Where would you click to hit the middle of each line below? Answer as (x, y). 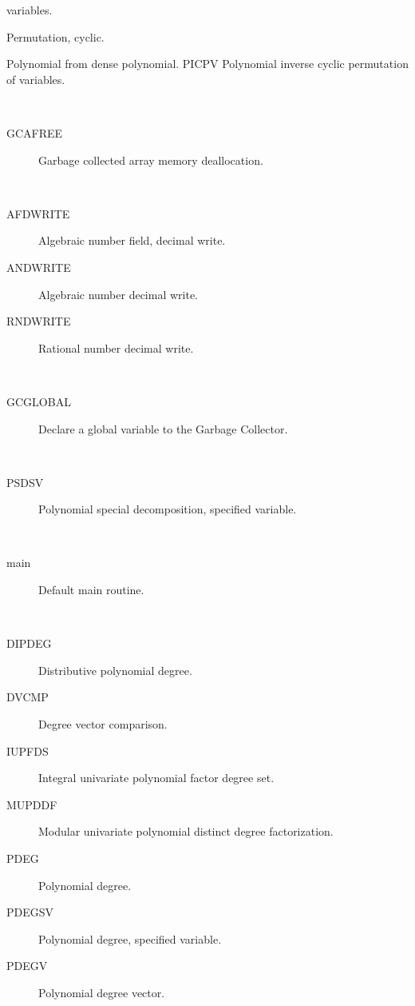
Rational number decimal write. (116, 347)
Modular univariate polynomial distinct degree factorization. (186, 831)
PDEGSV (30, 912)
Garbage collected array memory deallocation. (151, 160)
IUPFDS (28, 751)
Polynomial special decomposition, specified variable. (168, 509)
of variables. (36, 79)
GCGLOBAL (39, 401)
